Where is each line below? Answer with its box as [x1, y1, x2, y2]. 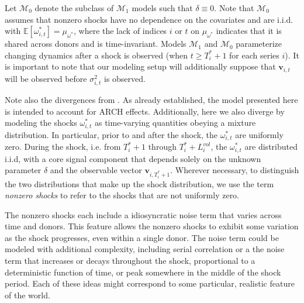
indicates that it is [216, 25, 282, 37]
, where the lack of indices [73, 25, 167, 37]
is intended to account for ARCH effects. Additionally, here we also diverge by [5, 105, 285, 117]
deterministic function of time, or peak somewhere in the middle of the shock [5, 266, 281, 278]
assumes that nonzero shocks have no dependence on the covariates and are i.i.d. [5, 13, 293, 25]
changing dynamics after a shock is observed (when [5, 49, 188, 61]
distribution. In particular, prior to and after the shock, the [5, 128, 218, 140]
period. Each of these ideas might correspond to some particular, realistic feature [5, 277, 295, 290]
